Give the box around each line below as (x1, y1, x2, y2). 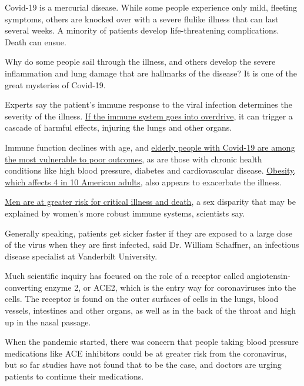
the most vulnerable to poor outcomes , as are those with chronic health (5, 152, 262, 165)
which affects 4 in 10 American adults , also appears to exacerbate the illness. (5, 175, 282, 188)
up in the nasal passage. (5, 315, 91, 328)
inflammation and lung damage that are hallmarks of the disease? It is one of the (5, 66, 297, 79)
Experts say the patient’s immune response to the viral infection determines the (5, 98, 292, 111)
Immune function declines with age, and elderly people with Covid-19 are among (5, 141, 295, 153)
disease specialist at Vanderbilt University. (5, 249, 158, 262)
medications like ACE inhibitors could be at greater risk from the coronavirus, (5, 347, 287, 359)
